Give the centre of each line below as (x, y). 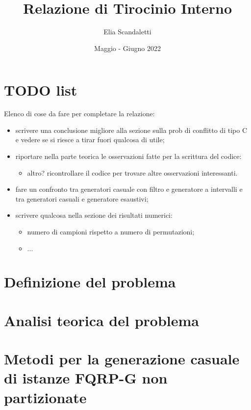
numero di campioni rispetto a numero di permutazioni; (111, 231)
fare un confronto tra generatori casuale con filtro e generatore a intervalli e (129, 189)
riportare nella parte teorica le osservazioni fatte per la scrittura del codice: (128, 156)
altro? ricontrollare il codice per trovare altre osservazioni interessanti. (132, 172)
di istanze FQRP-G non (86, 378)
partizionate (45, 397)
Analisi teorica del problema (101, 320)
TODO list (41, 90)
